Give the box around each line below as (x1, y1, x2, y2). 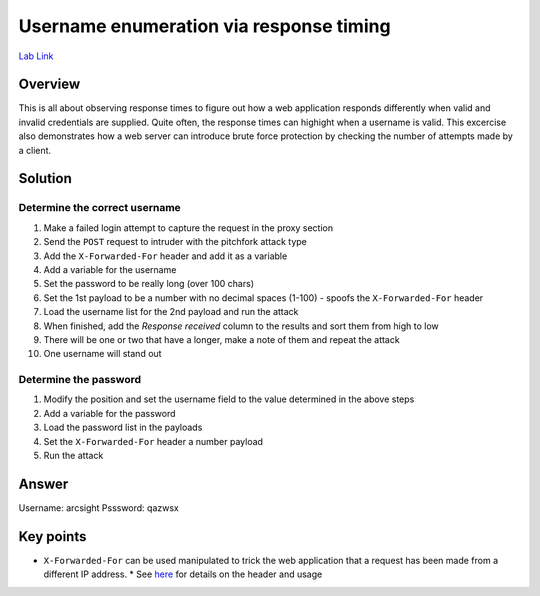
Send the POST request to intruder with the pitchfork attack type (43, 236, 307, 248)
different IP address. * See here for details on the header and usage (43, 568, 323, 580)
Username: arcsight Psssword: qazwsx (18, 501, 179, 514)
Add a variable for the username (43, 263, 177, 275)
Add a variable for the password (43, 407, 176, 419)
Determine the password (18, 373, 142, 387)
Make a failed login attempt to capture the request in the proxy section (43, 221, 334, 234)
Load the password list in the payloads (43, 421, 203, 434)
